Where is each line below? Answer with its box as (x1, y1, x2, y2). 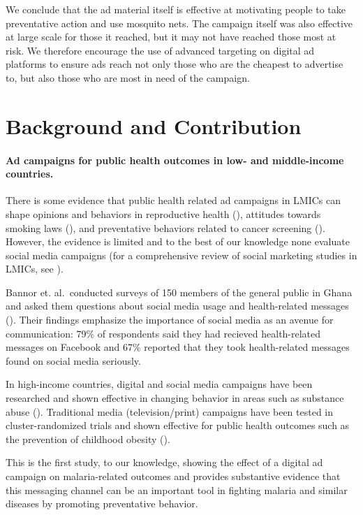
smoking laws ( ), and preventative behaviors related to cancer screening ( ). (6, 220, 325, 235)
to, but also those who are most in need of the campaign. (6, 70, 250, 85)
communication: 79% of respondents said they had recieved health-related (6, 326, 321, 340)
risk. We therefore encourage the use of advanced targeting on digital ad (6, 43, 315, 57)
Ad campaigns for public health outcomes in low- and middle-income (6, 152, 344, 167)
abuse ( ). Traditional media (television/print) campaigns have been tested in (6, 404, 334, 419)
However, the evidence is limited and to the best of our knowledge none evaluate (6, 234, 350, 249)
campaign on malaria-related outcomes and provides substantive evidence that (6, 469, 341, 484)
